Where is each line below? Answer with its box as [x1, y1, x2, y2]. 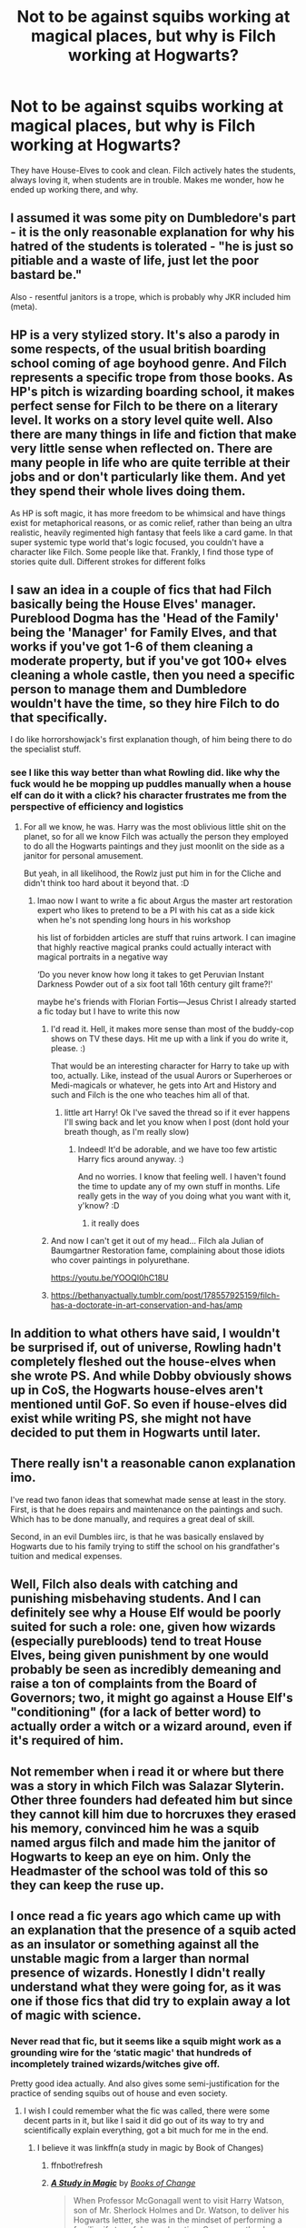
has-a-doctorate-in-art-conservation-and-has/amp [50, 1299, 243, 1310]
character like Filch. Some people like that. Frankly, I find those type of [10, 546, 274, 557]
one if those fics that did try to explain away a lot [10, 1994, 291, 2009]
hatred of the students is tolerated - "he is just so [10, 239, 294, 254]
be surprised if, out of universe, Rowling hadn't [10, 1340, 281, 1356]
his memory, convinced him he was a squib [10, 1820, 260, 1836]
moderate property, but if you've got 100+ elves [10, 652, 287, 669]
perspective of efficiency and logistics [10, 801, 184, 813]
